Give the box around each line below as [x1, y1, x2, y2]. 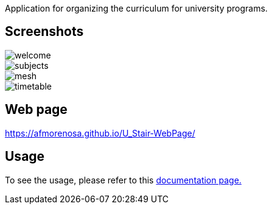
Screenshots [5, 24, 84, 40]
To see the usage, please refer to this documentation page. [5, 174, 242, 185]
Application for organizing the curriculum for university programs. [5, 3, 268, 13]
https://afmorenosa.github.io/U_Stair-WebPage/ [5, 127, 195, 138]
